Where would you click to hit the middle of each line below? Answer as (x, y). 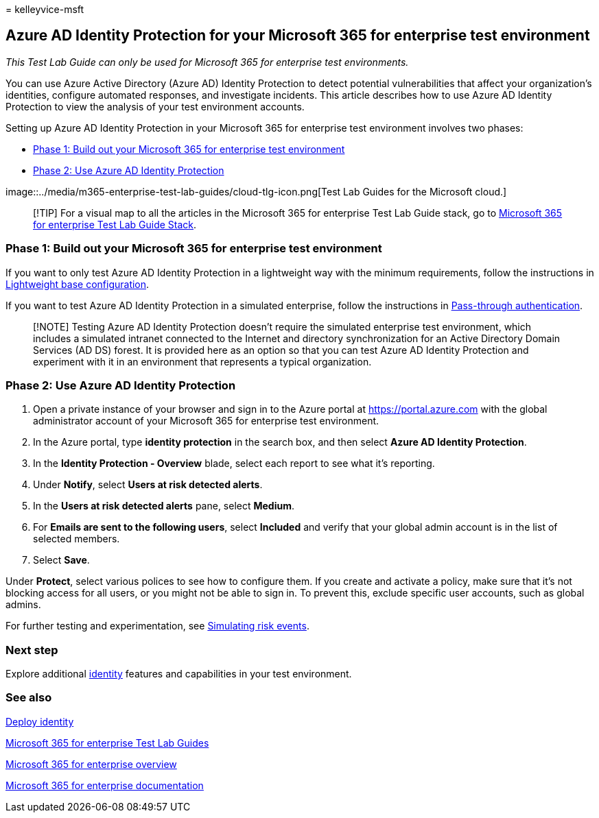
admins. (23, 605)
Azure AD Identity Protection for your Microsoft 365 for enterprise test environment (298, 36)
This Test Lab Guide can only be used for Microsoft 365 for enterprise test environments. (207, 62)
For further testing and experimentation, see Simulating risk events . (157, 626)
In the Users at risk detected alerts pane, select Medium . (164, 506)
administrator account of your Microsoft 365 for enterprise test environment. (206, 421)
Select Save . (61, 560)
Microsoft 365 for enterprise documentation (105, 785)
